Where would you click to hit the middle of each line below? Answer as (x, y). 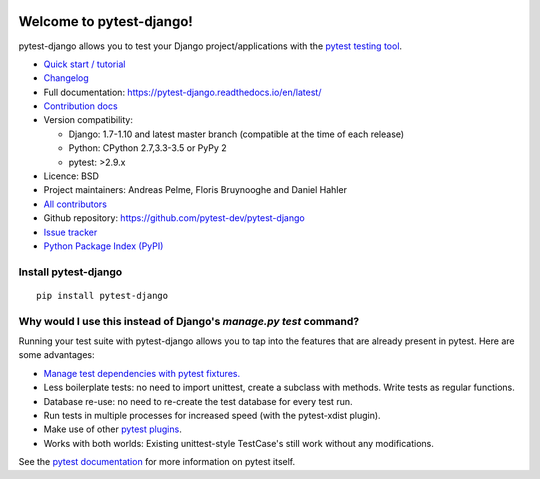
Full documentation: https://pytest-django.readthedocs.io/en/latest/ (182, 92)
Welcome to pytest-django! (106, 21)
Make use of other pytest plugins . (112, 429)
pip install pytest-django (102, 295)
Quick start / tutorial (84, 64)
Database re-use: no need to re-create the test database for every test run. (198, 401)
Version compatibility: (88, 120)
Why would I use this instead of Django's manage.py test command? (189, 321)
